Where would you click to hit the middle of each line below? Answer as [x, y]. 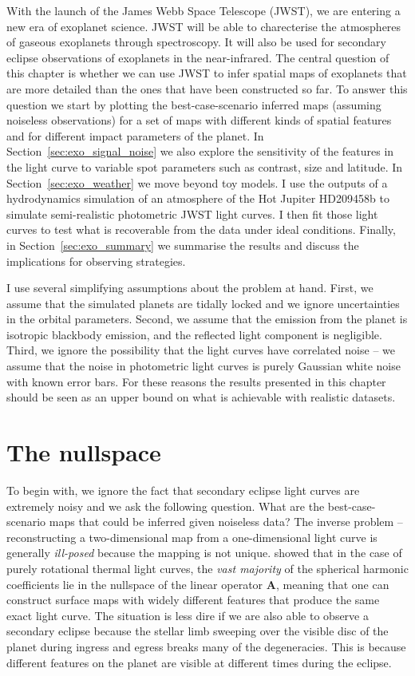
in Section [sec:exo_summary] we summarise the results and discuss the [183, 245]
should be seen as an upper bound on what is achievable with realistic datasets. [201, 397]
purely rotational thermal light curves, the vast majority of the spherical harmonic [207, 568]
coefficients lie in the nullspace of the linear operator [135, 584]
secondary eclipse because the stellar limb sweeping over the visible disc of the [198, 631]
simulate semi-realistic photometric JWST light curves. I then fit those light [192, 213]
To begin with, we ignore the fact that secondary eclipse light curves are [183, 490]
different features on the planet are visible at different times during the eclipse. [199, 662]
